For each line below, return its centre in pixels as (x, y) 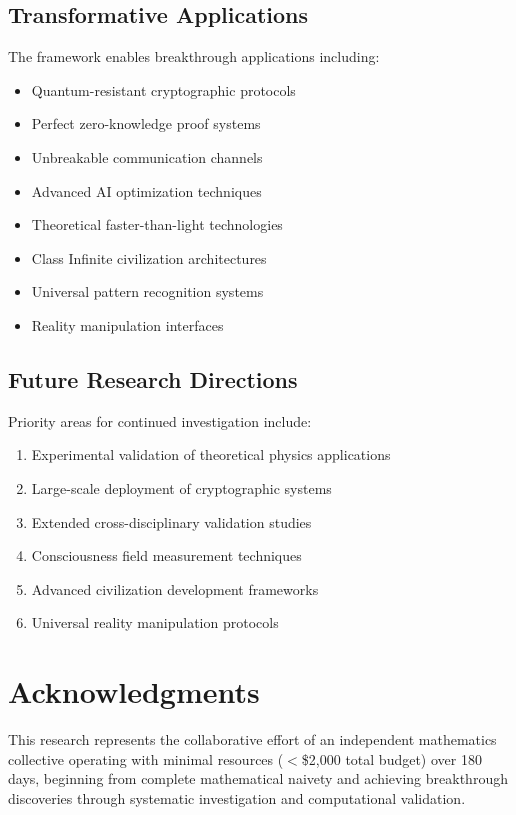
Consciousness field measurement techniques (166, 555)
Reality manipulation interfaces (127, 324)
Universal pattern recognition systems (147, 291)
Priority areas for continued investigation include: (160, 420)
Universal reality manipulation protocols (155, 622)
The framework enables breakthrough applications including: (194, 56)
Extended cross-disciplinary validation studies (171, 521)
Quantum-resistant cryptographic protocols (163, 89)
